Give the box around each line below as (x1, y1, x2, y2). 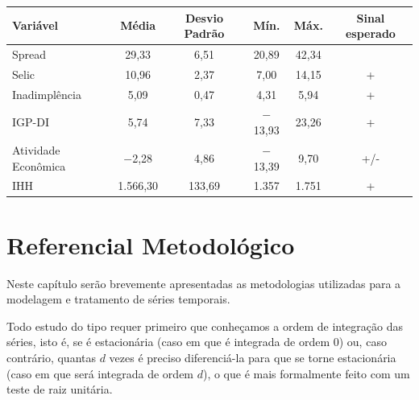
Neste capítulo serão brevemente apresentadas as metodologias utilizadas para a (6, 274, 401, 291)
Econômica (12, 157, 66, 174)
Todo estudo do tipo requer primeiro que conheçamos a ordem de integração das (6, 317, 403, 334)
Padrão (184, 25, 225, 42)
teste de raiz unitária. (6, 381, 113, 398)
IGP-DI (12, 113, 49, 130)
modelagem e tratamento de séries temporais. (6, 291, 230, 307)
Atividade (12, 141, 60, 158)
